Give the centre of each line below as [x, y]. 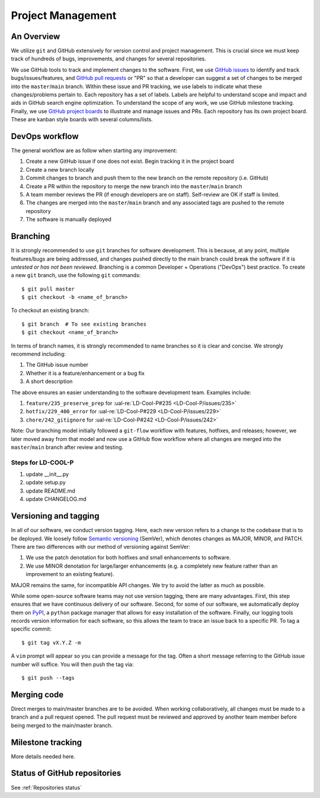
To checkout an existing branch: [50, 310]
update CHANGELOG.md [56, 499]
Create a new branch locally [60, 169]
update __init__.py [47, 474]
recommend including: [39, 354]
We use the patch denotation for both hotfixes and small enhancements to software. [128, 558]
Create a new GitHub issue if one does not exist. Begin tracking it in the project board [130, 161]
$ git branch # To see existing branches [84, 324]
